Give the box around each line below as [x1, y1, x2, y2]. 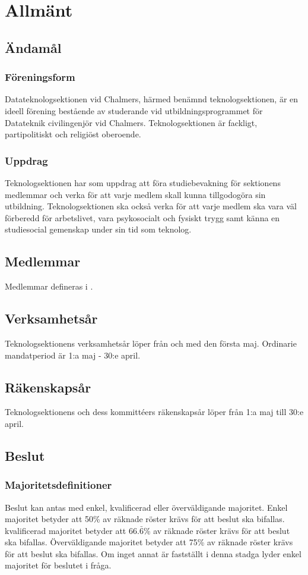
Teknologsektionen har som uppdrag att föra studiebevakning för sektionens [5, 176, 281, 188]
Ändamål [5, 38, 62, 56]
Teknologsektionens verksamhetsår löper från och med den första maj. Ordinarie [5, 337, 297, 349]
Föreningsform [5, 70, 75, 84]
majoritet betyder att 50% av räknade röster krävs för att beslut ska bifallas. [5, 513, 285, 525]
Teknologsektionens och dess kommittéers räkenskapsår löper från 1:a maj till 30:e [5, 406, 304, 418]
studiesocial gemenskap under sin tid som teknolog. [5, 223, 192, 235]
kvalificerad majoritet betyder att [5, 524, 126, 536]
